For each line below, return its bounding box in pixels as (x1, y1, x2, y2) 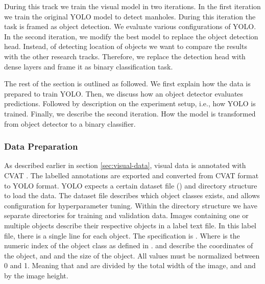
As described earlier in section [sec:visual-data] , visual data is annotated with (4, 160, 246, 171)
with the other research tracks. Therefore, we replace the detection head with (4, 51, 246, 61)
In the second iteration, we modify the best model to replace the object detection (4, 31, 258, 41)
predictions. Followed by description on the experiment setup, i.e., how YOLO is (4, 98, 256, 109)
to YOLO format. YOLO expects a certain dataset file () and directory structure (4, 180, 257, 191)
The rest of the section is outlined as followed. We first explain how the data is (4, 78, 251, 89)
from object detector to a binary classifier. (4, 118, 136, 129)
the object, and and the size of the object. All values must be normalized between (4, 250, 260, 261)
